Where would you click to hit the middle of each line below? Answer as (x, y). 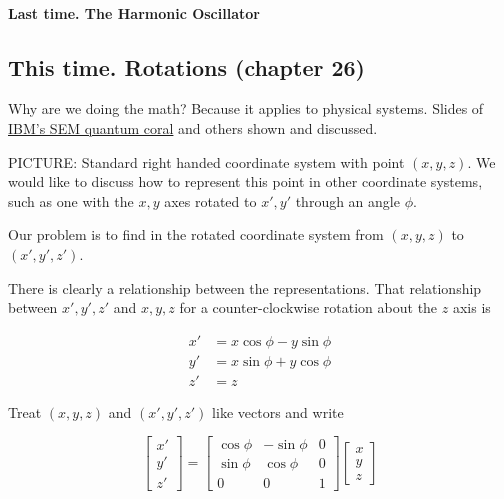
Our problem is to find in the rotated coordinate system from (196, 234)
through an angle (347, 200)
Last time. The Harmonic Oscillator (134, 12)
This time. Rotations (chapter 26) (186, 66)
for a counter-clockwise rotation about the (308, 307)
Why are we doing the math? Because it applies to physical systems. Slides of (246, 108)
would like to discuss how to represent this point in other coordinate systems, (245, 181)
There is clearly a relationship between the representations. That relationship (245, 287)
